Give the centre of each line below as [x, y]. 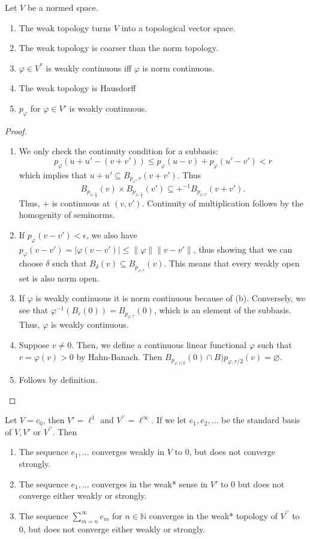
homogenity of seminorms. [67, 215]
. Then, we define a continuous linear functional [159, 345]
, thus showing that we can [243, 249]
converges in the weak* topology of [213, 515]
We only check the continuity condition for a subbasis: [118, 151]
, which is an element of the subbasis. [222, 310]
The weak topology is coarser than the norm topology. [118, 48]
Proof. [16, 131]
